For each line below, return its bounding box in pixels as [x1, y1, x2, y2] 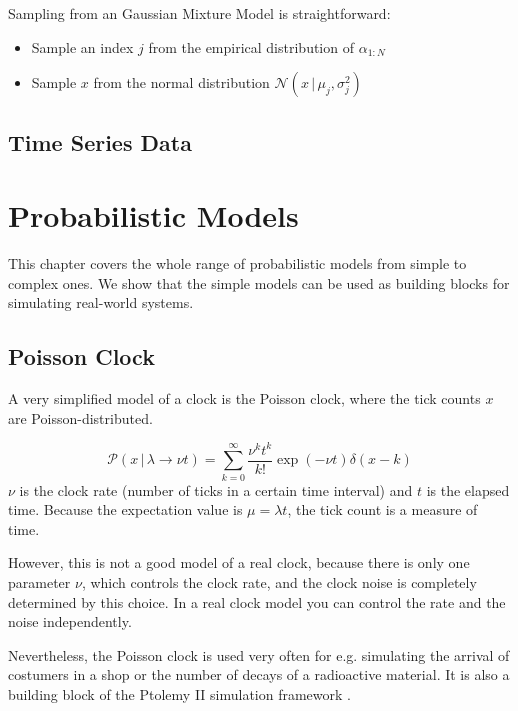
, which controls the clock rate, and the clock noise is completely [81, 571, 477, 592]
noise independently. [8, 611, 132, 632]
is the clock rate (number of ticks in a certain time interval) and [19, 479, 413, 500]
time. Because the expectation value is [8, 499, 243, 520]
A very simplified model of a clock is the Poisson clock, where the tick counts [8, 388, 481, 409]
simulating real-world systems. [8, 292, 194, 313]
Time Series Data [8, 126, 192, 157]
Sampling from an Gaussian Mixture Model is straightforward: [8, 3, 391, 23]
